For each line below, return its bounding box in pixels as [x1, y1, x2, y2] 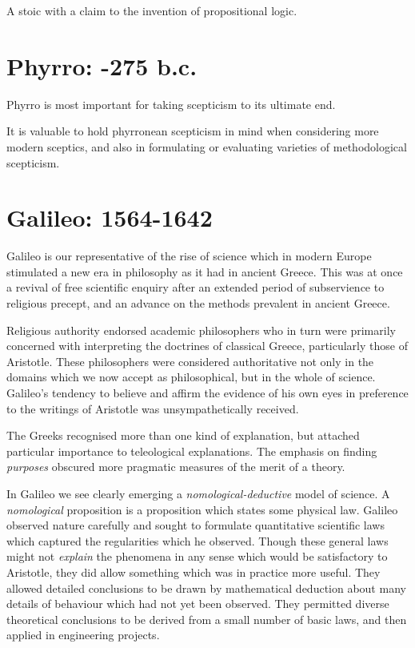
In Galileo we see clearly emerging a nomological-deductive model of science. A [6, 485, 390, 501]
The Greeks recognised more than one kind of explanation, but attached [6, 427, 360, 444]
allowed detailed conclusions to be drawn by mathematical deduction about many [6, 579, 406, 596]
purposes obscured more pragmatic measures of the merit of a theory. [6, 458, 345, 475]
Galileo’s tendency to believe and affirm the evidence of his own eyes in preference [6, 384, 409, 400]
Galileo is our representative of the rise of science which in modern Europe [6, 248, 372, 264]
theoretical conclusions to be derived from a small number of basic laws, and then [6, 610, 407, 627]
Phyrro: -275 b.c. [6, 49, 198, 82]
